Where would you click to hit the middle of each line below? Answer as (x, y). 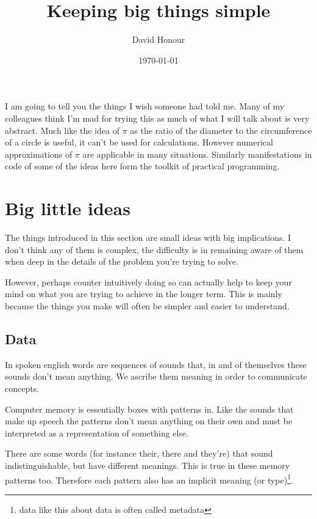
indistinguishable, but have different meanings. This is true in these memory (148, 465)
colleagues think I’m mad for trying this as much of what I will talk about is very (157, 118)
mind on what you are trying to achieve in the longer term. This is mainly (144, 294)
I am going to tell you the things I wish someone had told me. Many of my (145, 106)
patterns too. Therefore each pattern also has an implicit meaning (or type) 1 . (149, 479)
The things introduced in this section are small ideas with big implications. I (148, 237)
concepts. (22, 388)
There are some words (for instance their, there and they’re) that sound (139, 453)
